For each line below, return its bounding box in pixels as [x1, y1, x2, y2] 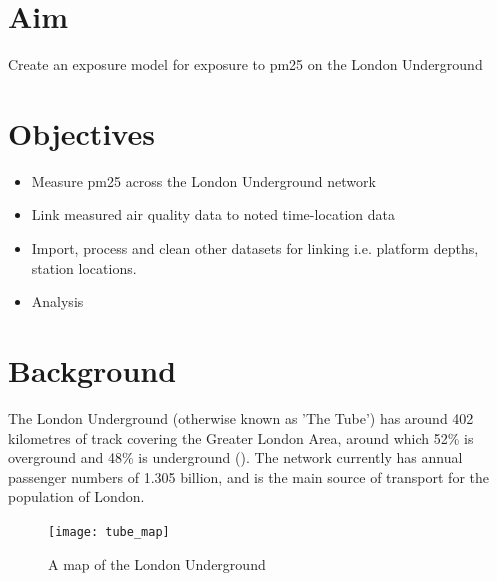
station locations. [31, 257, 137, 278]
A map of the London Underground [48, 553, 266, 574]
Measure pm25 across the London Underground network [31, 170, 376, 191]
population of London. [8, 486, 145, 507]
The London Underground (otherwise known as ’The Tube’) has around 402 [8, 407, 474, 428]
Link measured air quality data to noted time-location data [31, 204, 395, 225]
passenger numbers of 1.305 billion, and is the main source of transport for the [8, 466, 489, 487]
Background [8, 350, 177, 390]
